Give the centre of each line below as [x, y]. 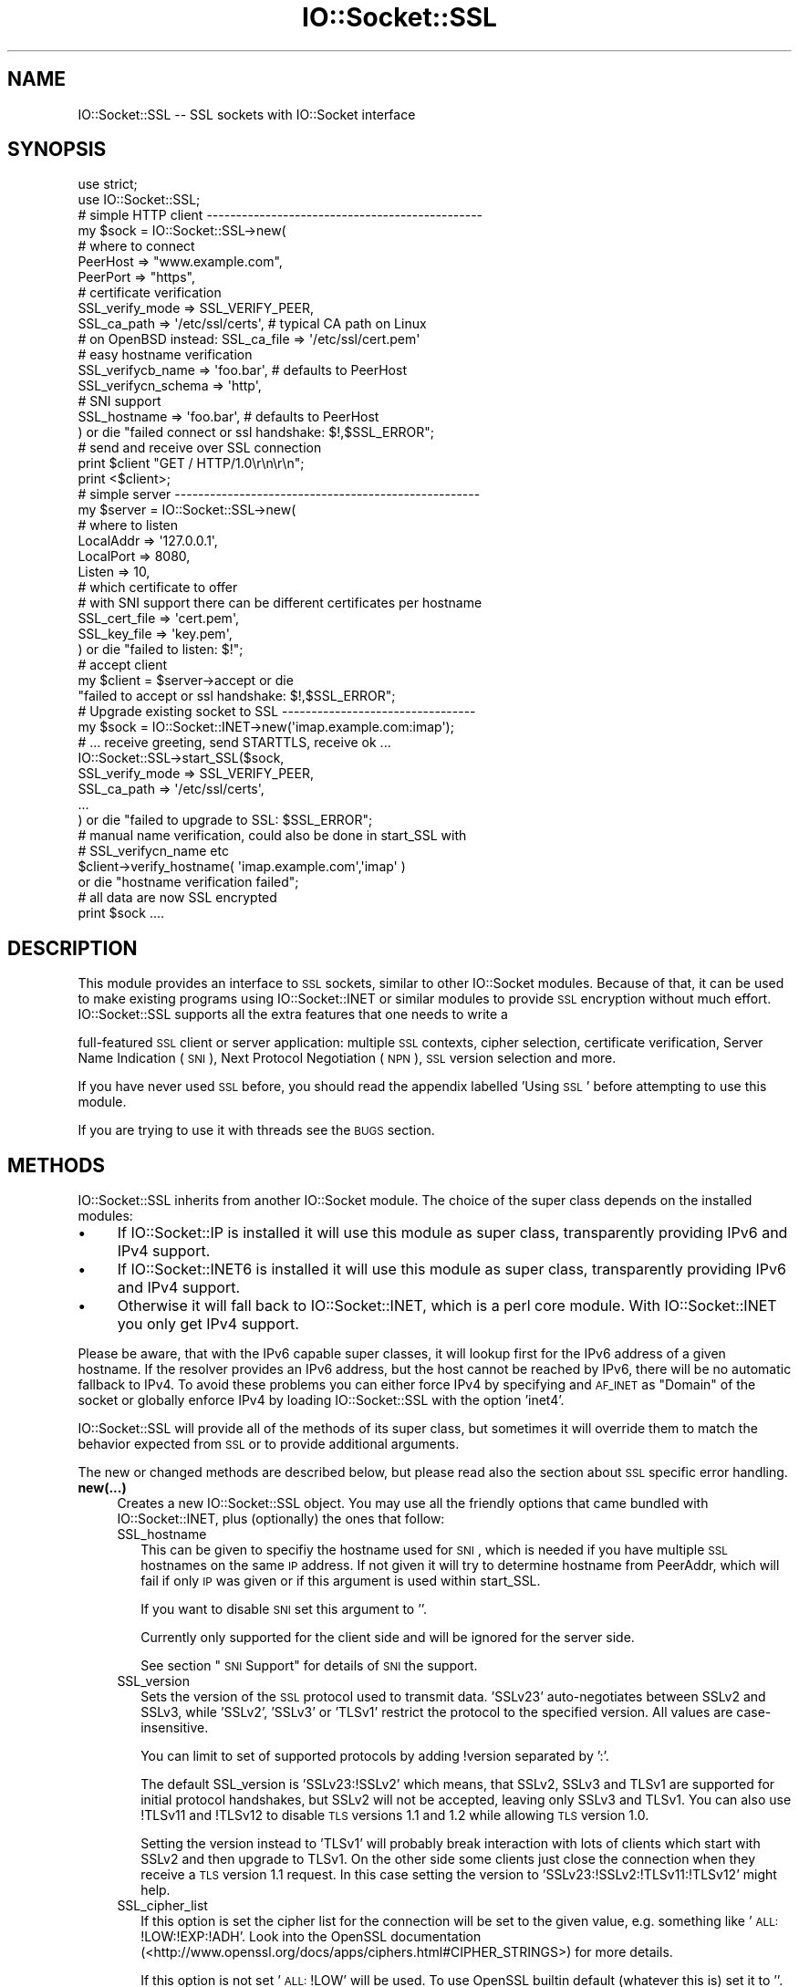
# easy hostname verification [165, 355]
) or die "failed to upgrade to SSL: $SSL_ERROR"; [225, 820]
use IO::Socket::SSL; [139, 200]
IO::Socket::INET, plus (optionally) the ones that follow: [281, 1519]
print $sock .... [121, 913]
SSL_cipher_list [162, 1906]
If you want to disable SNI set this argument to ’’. [284, 1609]
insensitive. [175, 1728]
